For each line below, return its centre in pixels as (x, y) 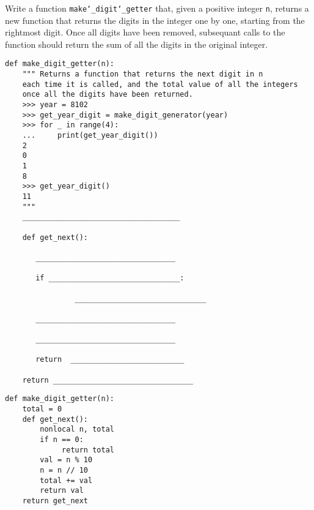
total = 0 (42, 409)
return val (62, 491)
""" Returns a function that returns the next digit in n (143, 74)
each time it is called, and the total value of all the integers (160, 84)
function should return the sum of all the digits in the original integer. (137, 44)
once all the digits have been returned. (108, 95)
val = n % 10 (66, 460)
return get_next (55, 501)
